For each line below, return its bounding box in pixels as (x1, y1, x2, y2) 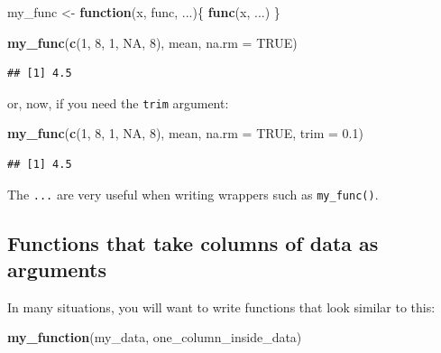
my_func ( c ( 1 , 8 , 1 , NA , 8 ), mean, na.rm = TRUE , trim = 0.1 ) (7, 124, 363, 143)
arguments (7, 255, 107, 283)
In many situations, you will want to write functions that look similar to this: (7, 297, 436, 316)
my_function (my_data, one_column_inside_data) (7, 328, 302, 347)
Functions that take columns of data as (7, 228, 379, 256)
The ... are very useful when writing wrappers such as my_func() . (7, 184, 379, 203)
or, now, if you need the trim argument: (7, 93, 229, 112)
